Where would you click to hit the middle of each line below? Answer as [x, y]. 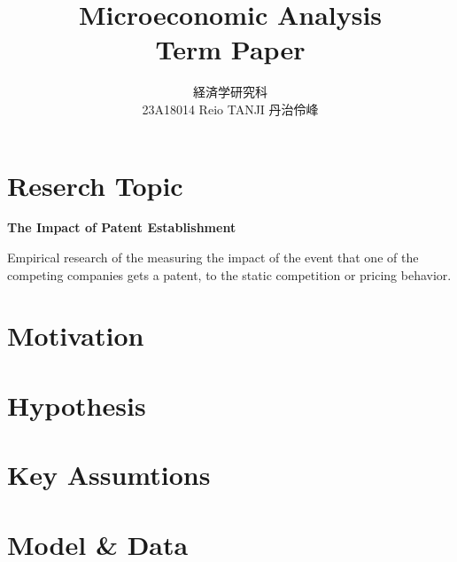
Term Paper [230, 49]
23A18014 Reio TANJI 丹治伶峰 [230, 109]
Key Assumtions [109, 475]
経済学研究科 [230, 92]
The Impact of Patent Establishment [122, 227]
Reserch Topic [95, 185]
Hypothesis [77, 405]
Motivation [76, 336]
